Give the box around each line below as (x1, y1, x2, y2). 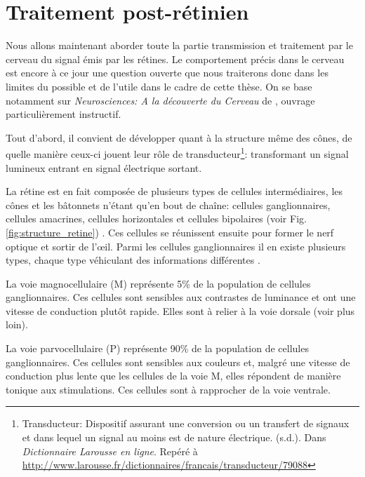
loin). (6, 317, 28, 332)
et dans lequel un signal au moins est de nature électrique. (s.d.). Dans (22, 430, 326, 445)
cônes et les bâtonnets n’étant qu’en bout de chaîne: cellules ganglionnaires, (6, 197, 331, 212)
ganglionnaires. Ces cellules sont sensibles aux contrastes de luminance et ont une (6, 290, 356, 304)
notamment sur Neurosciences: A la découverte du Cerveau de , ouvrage (6, 93, 315, 107)
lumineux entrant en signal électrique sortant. (6, 160, 202, 175)
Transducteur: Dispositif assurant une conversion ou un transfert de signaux (22, 416, 350, 431)
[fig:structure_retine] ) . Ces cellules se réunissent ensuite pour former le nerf (6, 224, 334, 239)
